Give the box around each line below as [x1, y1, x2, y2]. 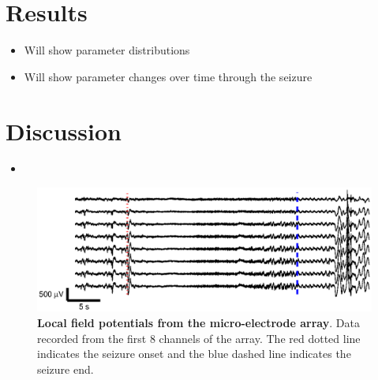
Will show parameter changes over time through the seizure [24, 68, 313, 84]
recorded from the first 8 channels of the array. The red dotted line [37, 330, 361, 346]
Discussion [6, 114, 122, 147]
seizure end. [37, 360, 94, 377]
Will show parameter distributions [24, 42, 190, 58]
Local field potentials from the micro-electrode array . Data [37, 314, 360, 330]
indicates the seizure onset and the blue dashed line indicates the [37, 345, 351, 362]
